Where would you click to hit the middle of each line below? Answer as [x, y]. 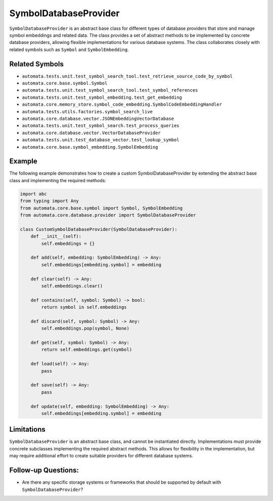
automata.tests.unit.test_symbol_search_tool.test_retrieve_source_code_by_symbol [127, 76]
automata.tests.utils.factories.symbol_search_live [87, 112]
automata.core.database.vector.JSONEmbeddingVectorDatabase [98, 118]
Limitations [27, 429]
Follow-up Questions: [44, 470]
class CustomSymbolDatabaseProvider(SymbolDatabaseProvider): [99, 229]
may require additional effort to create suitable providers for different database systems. [101, 456]
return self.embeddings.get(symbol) [87, 350]
